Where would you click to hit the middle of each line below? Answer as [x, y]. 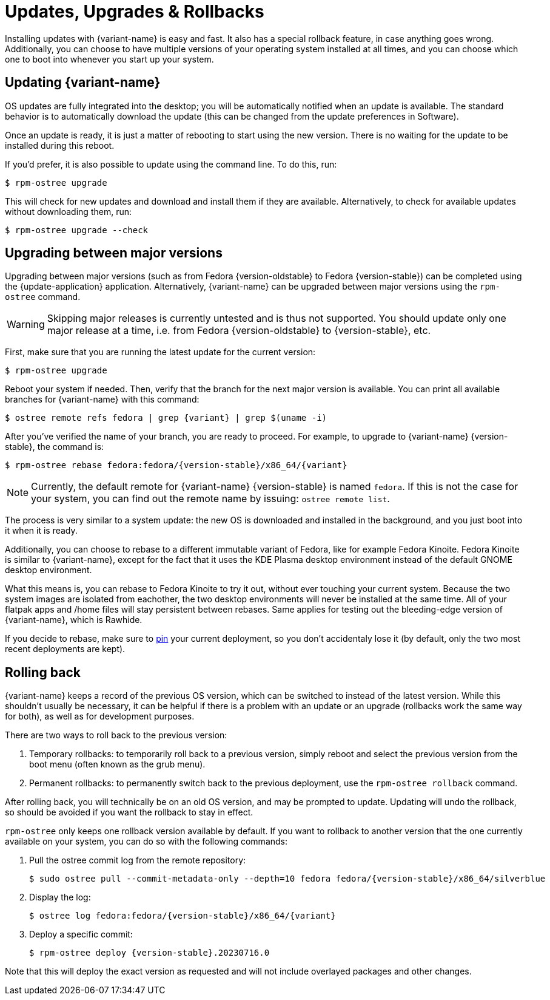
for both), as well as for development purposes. [100, 716]
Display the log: [60, 897]
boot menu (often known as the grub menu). [117, 764]
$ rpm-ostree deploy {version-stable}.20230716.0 [149, 953]
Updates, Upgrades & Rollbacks [135, 12]
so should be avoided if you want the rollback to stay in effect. [129, 812]
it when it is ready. [41, 531]
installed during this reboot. [60, 145]
